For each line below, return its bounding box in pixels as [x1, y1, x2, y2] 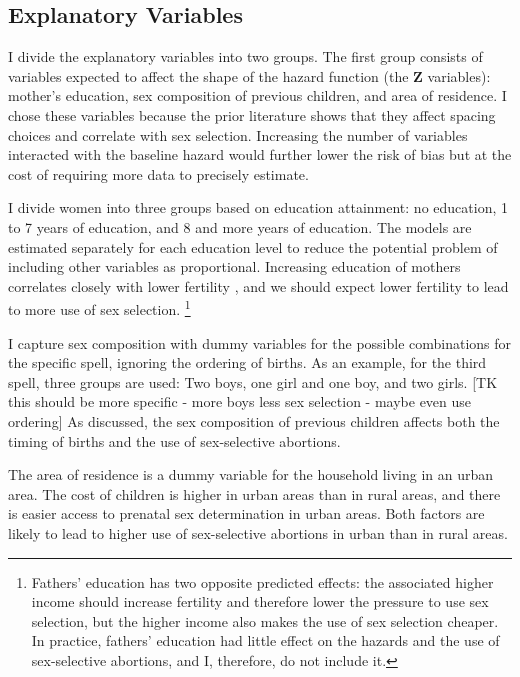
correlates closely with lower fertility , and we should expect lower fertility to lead [8, 275, 509, 296]
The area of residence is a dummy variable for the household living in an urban [8, 464, 493, 485]
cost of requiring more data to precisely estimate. [8, 163, 309, 184]
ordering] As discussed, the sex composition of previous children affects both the [8, 410, 500, 431]
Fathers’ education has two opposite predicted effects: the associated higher [31, 571, 494, 592]
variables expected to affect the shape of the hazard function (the [8, 65, 409, 86]
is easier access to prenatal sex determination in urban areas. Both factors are [8, 503, 485, 524]
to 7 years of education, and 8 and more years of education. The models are [8, 216, 472, 237]
